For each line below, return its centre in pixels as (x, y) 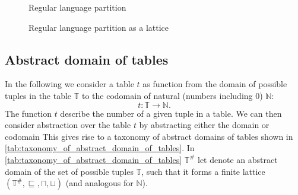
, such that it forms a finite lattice (203, 171)
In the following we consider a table (69, 84)
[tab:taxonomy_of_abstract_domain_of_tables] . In (100, 148)
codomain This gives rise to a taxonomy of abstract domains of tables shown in (149, 136)
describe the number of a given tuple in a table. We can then (171, 113)
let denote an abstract (237, 159)
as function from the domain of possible (215, 84)
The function (28, 113)
